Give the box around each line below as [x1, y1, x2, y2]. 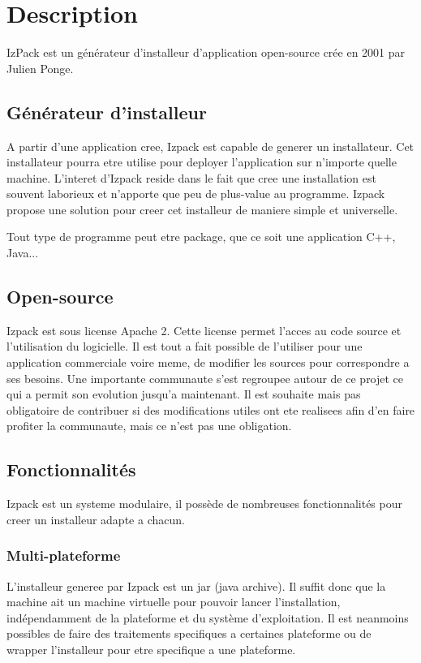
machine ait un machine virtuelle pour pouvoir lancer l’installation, [6, 593, 341, 610]
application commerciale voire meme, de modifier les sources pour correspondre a [6, 354, 410, 371]
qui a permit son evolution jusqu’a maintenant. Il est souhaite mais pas [6, 385, 361, 403]
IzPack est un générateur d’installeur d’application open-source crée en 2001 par [6, 44, 406, 61]
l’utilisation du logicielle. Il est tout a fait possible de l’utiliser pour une [6, 338, 363, 355]
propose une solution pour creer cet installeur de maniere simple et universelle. [6, 200, 398, 217]
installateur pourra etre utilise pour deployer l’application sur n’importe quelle [6, 153, 397, 170]
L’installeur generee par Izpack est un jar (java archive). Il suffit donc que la [6, 577, 386, 594]
